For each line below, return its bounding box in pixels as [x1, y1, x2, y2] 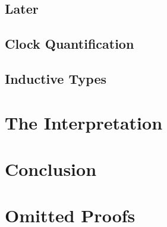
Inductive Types [5, 69, 106, 87]
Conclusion [5, 156, 97, 181]
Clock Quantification [5, 34, 134, 53]
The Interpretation [5, 110, 163, 134]
